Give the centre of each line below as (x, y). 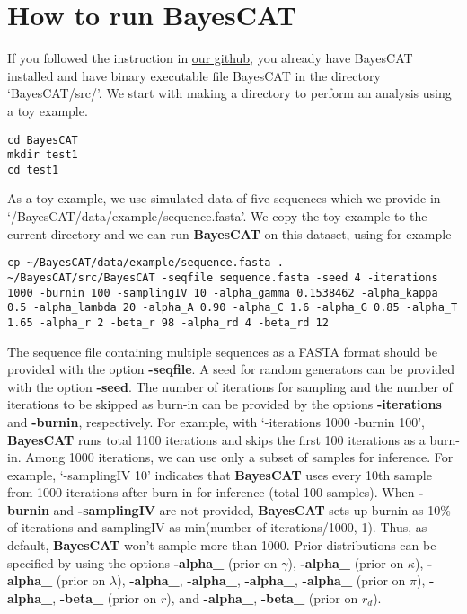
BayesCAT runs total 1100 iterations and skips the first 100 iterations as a (216, 439)
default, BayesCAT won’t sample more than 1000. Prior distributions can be (222, 545)
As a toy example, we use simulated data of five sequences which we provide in (224, 198)
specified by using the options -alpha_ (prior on (142, 562)
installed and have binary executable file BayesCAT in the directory (194, 75)
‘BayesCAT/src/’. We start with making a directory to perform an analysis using (229, 93)
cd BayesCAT (43, 140)
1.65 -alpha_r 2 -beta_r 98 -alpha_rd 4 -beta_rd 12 (168, 322)
